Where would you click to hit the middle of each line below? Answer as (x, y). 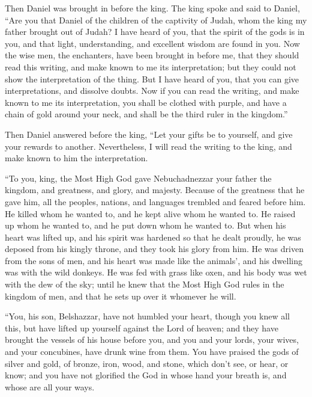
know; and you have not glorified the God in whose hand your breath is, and (146, 375)
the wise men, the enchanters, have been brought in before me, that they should (152, 55)
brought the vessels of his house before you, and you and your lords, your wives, (152, 340)
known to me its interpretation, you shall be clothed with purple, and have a (146, 102)
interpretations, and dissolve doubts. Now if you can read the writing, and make (152, 91)
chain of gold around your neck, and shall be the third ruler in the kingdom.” (146, 114)
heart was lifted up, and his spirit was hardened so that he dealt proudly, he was (153, 237)
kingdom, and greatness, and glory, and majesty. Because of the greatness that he (155, 190)
